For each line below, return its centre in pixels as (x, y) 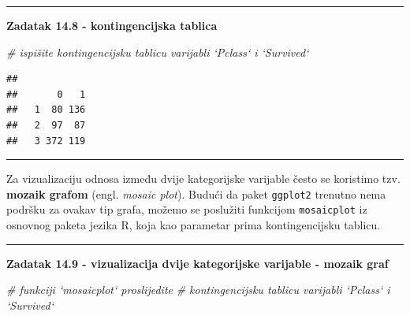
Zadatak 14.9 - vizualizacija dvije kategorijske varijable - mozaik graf (198, 263)
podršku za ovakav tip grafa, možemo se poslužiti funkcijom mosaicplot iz (187, 209)
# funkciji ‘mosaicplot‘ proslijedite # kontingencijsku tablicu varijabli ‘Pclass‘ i (198, 290)
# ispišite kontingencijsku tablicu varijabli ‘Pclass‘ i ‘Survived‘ (158, 52)
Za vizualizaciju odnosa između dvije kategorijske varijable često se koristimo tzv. (203, 178)
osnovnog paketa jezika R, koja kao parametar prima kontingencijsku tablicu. (194, 225)
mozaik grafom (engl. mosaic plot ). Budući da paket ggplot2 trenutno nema (196, 193)
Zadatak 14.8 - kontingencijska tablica (112, 25)
